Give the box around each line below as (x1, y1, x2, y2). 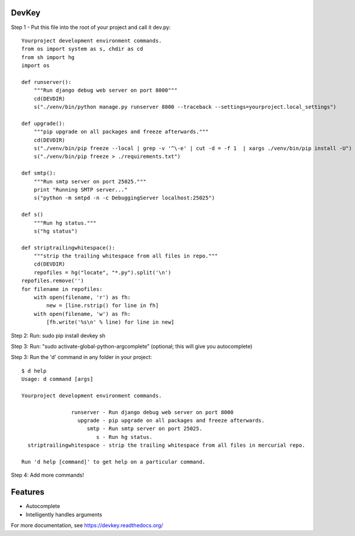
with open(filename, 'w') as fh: (33, 311, 131, 317)
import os (21, 62, 50, 69)
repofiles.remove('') (21, 277, 84, 284)
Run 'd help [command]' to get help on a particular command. (21, 458, 206, 466)
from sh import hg (21, 54, 75, 60)
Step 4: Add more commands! (11, 472, 84, 479)
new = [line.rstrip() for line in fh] (46, 302, 159, 309)
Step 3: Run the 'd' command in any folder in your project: (11, 354, 152, 361)
